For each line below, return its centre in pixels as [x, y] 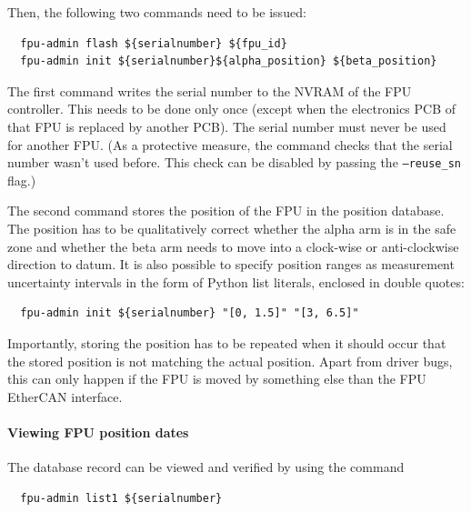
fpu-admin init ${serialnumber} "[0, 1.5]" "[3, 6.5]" [190, 313]
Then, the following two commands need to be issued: [157, 12]
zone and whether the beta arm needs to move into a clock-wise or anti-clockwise [233, 246]
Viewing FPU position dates [98, 432]
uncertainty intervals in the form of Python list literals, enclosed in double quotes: [236, 281]
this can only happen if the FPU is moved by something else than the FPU [217, 379]
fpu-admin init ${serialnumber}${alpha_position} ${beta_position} [229, 61]
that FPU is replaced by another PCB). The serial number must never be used [227, 126]
